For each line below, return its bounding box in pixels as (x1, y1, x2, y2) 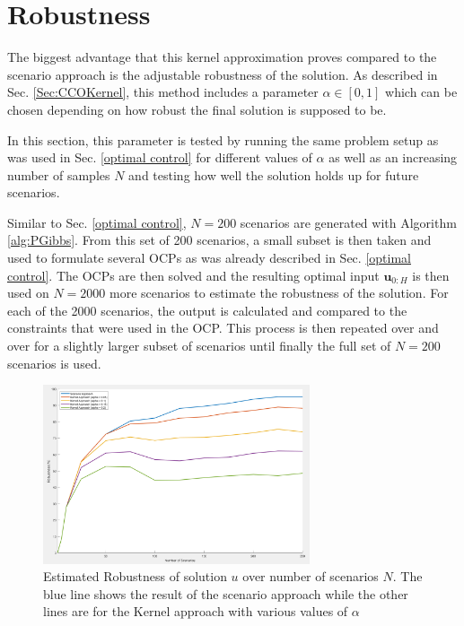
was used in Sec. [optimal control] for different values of (7, 148, 312, 167)
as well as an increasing (328, 148, 458, 167)
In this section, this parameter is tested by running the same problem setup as (7, 130, 439, 149)
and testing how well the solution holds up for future (128, 165, 419, 184)
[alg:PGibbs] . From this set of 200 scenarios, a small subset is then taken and (7, 230, 432, 249)
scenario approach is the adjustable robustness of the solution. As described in (7, 65, 438, 83)
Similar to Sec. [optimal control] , (7, 213, 187, 231)
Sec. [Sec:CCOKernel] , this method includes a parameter (7, 83, 319, 101)
